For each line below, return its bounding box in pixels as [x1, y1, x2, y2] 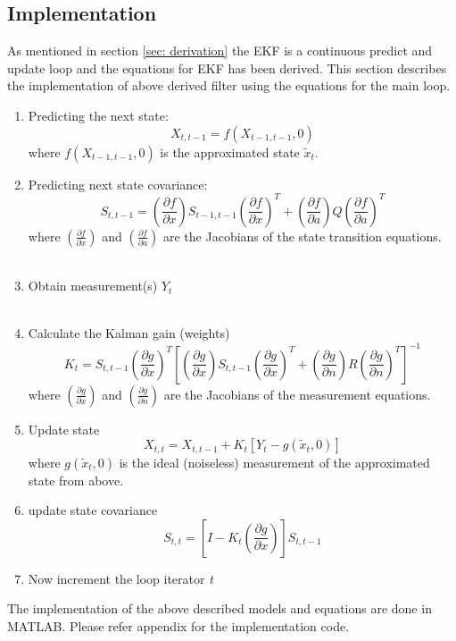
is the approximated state [160, 142, 300, 161]
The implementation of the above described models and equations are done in [7, 599, 432, 618]
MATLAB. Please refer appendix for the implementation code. [7, 616, 350, 635]
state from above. [28, 470, 124, 489]
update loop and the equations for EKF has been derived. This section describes [7, 58, 447, 77]
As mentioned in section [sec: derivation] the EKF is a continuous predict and [7, 41, 433, 60]
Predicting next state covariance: [28, 174, 208, 193]
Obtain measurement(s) [28, 276, 158, 295]
